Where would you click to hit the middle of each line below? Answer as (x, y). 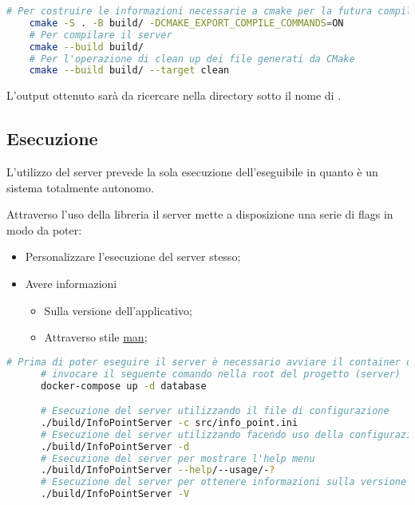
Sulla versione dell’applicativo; (118, 310)
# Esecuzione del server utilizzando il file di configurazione (215, 411)
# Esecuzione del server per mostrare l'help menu (178, 458)
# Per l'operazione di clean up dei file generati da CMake (192, 59)
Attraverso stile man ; (96, 337)
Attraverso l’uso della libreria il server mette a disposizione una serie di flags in (200, 214)
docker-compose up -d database (123, 386)
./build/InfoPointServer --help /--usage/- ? (158, 470)
